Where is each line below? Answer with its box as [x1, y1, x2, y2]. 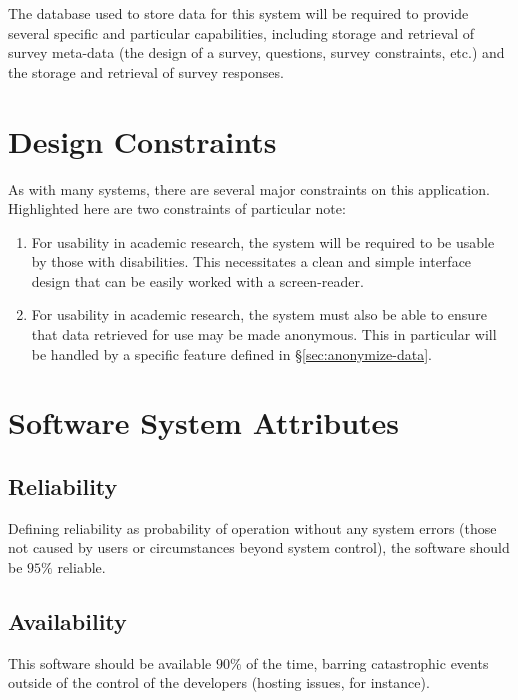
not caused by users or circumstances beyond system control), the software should [8, 537, 510, 558]
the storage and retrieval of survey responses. [8, 61, 284, 82]
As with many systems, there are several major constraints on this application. [8, 178, 490, 199]
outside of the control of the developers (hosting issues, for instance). [8, 672, 430, 693]
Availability [8, 606, 127, 636]
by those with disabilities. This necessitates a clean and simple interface [31, 251, 472, 272]
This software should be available [8, 652, 212, 673]
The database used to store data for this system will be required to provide [8, 3, 469, 23]
